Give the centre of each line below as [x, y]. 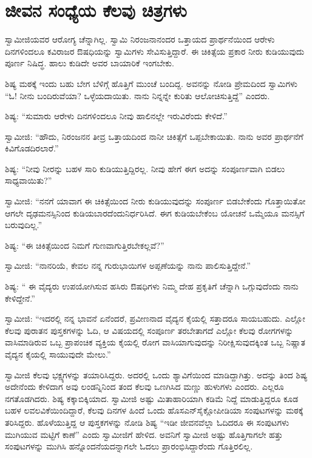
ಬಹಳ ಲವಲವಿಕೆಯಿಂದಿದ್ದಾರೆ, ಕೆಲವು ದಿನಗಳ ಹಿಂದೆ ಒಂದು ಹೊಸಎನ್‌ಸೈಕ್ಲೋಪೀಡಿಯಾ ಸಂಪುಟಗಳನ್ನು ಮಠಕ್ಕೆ [154, 410]
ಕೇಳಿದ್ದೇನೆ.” [20, 298]
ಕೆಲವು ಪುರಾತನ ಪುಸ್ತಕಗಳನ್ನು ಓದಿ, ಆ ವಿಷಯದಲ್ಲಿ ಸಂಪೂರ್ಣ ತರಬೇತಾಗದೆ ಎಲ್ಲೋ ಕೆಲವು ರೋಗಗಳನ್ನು [149, 330]
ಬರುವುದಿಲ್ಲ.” [24, 225]
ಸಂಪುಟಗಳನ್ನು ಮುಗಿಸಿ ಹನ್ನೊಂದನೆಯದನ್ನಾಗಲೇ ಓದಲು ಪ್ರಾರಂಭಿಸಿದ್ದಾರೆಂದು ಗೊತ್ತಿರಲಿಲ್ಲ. [129, 446]
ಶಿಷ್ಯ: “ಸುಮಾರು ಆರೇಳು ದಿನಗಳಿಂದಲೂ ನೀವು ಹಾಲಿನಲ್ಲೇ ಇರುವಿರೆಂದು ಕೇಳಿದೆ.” [116, 116]
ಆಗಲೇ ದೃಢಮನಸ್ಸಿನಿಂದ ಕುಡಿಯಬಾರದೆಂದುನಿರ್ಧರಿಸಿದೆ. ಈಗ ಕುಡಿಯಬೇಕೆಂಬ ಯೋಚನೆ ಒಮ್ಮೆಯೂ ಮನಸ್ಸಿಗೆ [155, 213]
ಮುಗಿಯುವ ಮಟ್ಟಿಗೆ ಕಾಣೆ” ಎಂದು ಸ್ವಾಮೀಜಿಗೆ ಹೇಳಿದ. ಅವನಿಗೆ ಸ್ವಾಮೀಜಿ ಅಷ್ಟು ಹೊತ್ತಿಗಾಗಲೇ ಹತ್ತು [144, 434]
